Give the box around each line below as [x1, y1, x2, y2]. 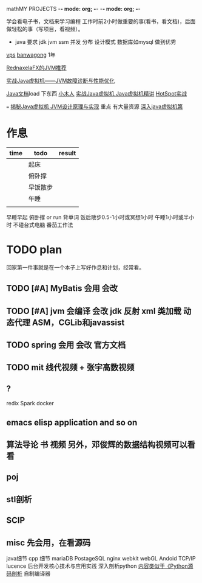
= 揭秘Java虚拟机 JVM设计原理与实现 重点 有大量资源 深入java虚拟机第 [6, 103, 183, 110]
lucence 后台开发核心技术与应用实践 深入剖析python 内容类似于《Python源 [6, 562, 194, 570]
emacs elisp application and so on [6, 417, 138, 428]
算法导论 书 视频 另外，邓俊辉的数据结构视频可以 [6, 439, 187, 450]
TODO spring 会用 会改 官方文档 [6, 340, 126, 351]
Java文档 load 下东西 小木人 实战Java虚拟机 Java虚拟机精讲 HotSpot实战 [6, 90, 187, 97]
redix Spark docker [6, 400, 55, 407]
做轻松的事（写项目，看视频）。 [6, 26, 84, 32]
